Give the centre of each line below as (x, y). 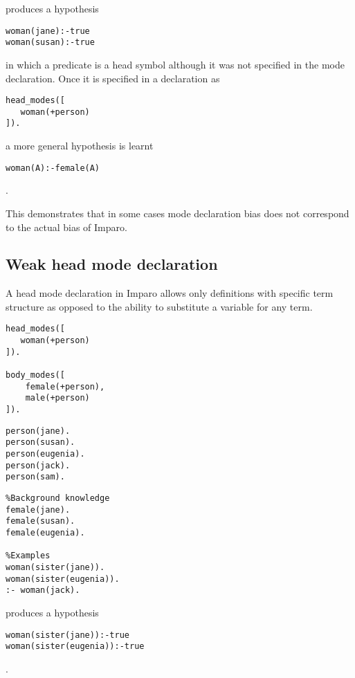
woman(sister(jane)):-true (67, 635)
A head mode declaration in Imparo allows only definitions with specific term (170, 293)
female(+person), (65, 386)
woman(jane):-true (48, 31)
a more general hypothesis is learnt (80, 146)
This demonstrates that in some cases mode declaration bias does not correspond (177, 213)
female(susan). (40, 521)
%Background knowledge (58, 498)
